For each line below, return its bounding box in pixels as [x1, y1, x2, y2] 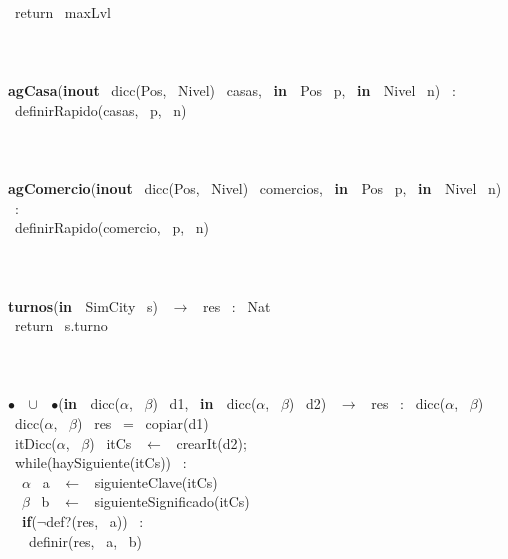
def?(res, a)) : [46, 511, 144, 532]
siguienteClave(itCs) [94, 471, 218, 492]
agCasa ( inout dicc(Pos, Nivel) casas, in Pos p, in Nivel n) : [8, 79, 456, 100]
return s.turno [14, 315, 108, 336]
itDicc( [14, 432, 57, 453]
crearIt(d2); [176, 432, 247, 453]
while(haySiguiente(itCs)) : [14, 452, 187, 473]
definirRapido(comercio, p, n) [14, 217, 209, 238]
